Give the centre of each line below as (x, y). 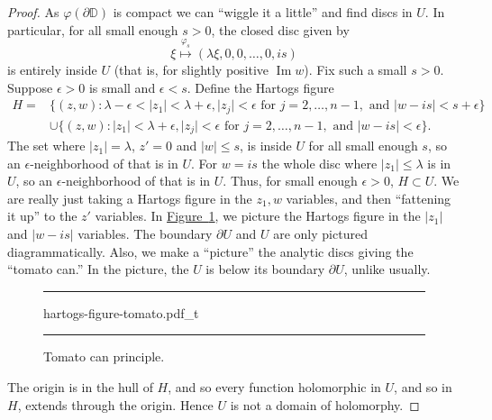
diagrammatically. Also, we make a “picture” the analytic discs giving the (210, 251)
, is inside (266, 146)
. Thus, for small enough (290, 181)
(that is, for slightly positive (191, 69)
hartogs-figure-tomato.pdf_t (121, 312)
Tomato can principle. (104, 356)
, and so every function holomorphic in (274, 387)
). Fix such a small (355, 69)
